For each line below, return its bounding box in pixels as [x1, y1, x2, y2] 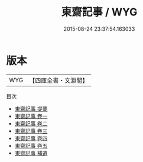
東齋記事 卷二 [14, 119, 48, 127]
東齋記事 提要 [14, 105, 48, 112]
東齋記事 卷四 [14, 134, 48, 142]
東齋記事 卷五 [14, 142, 48, 149]
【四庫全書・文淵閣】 [29, 76, 89, 85]
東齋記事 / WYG [61, 5, 138, 19]
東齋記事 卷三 [14, 127, 48, 134]
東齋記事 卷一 [14, 112, 48, 119]
